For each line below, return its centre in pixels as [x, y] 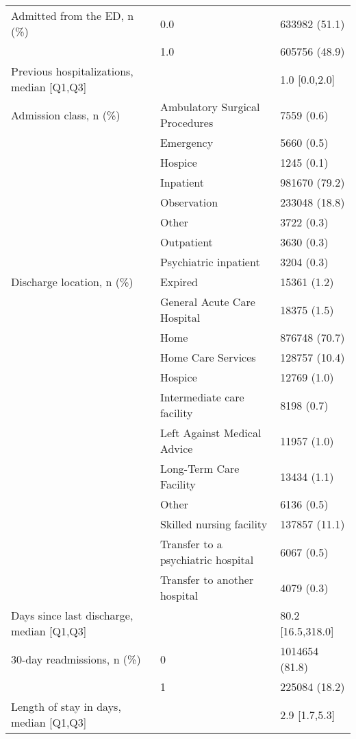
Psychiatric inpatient [210, 262]
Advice [176, 448]
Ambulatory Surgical [210, 107]
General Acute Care [207, 302]
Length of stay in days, [66, 706]
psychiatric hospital [207, 560]
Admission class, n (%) [66, 115]
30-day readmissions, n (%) [76, 659]
